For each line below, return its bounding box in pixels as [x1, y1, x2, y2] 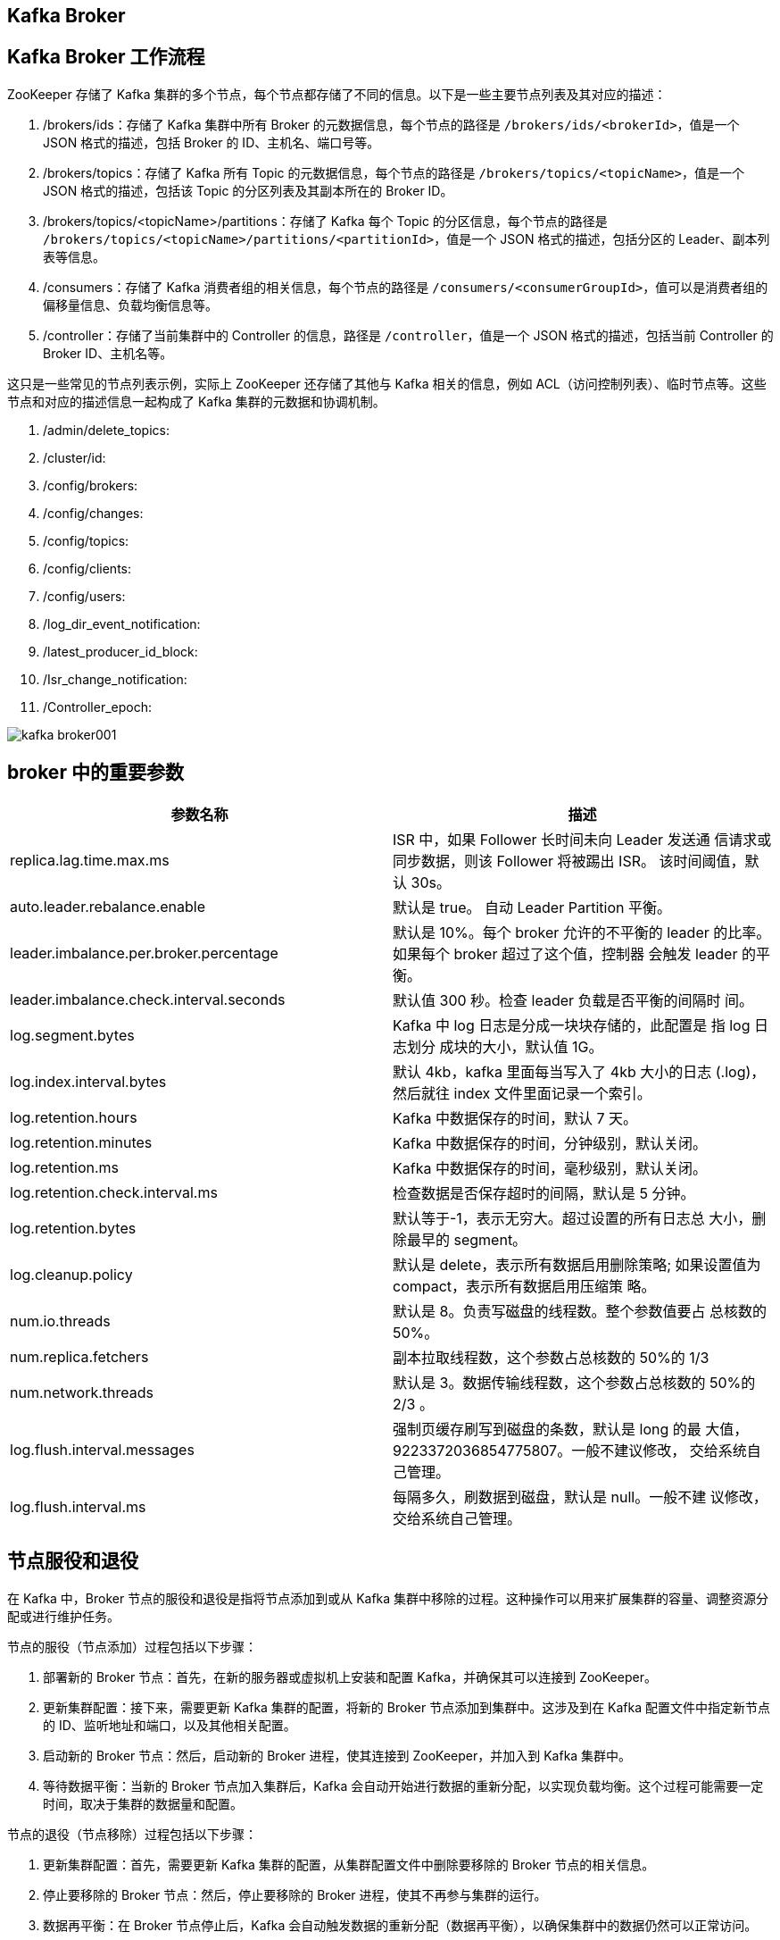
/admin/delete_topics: [43, 422, 170, 438]
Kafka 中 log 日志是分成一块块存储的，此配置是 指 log [393, 1016, 751, 1034]
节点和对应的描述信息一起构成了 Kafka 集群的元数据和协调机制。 [7, 393, 386, 409]
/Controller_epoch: [43, 698, 152, 715]
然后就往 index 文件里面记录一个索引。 [393, 1083, 651, 1102]
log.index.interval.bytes [10, 1072, 167, 1091]
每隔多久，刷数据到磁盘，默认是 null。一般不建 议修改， [393, 1487, 768, 1506]
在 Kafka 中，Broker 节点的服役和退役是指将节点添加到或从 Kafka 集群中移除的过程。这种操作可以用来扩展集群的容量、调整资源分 [7, 1590, 769, 1606]
